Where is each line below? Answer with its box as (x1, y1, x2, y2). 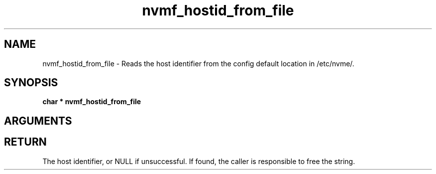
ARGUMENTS (4, 114, 72, 127)
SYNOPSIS (4, 76, 58, 89)
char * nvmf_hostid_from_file (42, 97, 141, 106)
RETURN (4, 136, 47, 149)
